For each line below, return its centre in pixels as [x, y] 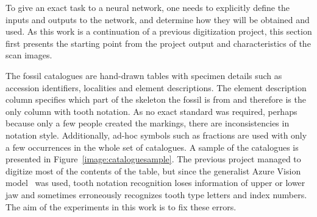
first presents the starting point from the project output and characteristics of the [158, 43]
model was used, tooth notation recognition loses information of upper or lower [155, 183]
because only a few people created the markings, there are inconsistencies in [148, 123]
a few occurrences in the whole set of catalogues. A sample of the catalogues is [152, 147]
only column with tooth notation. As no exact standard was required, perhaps [151, 111]
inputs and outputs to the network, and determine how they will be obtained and [158, 19]
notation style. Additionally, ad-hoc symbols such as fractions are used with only [156, 135]
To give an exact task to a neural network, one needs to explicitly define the [148, 7]
